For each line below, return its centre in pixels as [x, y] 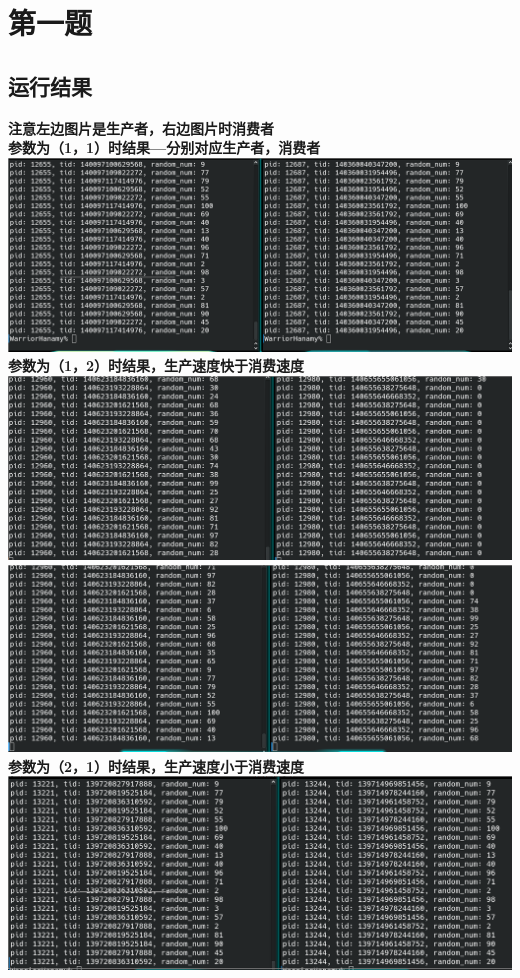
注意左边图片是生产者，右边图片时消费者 [141, 127]
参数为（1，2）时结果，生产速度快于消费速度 [156, 365]
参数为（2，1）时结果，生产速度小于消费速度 [156, 765]
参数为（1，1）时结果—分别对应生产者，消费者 [164, 147]
